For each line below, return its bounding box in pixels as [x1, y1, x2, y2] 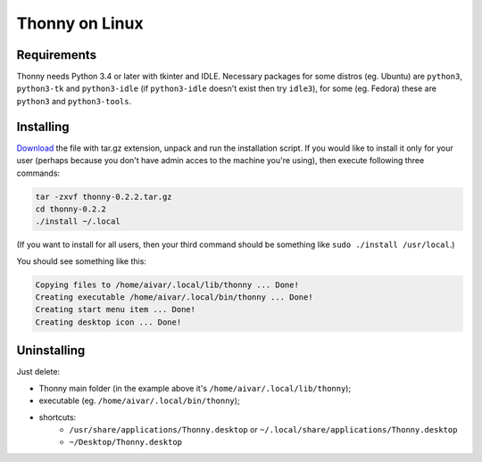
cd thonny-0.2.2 [35, 203, 107, 214]
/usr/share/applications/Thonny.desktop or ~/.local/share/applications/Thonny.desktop [69, 424, 458, 434]
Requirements [16, 47, 97, 62]
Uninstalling [16, 343, 86, 359]
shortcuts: [38, 411, 77, 423]
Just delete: [16, 367, 61, 377]
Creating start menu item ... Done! [35, 304, 196, 315]
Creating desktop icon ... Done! [35, 317, 182, 327]
